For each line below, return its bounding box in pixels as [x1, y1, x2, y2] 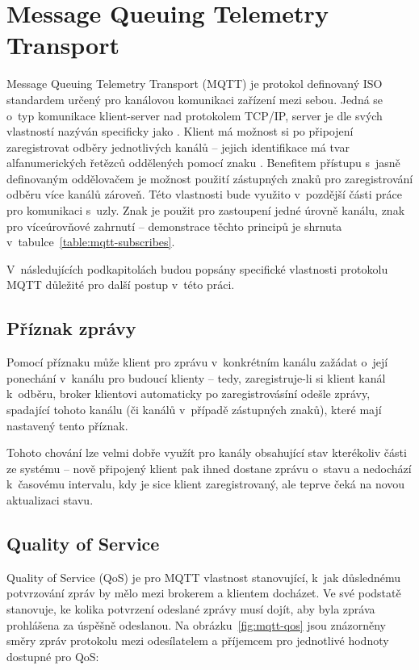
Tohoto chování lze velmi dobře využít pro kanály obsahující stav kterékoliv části [6, 444, 407, 461]
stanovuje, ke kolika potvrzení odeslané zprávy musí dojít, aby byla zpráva [6, 600, 375, 617]
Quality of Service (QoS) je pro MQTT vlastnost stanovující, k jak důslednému [6, 568, 401, 585]
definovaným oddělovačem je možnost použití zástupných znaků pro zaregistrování [6, 170, 413, 186]
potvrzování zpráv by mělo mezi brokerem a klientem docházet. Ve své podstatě [6, 584, 401, 601]
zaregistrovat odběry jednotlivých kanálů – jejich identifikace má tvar [6, 138, 350, 155]
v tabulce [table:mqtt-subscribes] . [6, 233, 175, 250]
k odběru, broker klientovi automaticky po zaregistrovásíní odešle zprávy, [6, 385, 371, 402]
